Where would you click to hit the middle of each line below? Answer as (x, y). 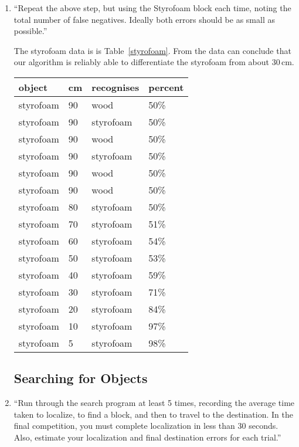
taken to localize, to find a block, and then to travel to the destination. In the (153, 414)
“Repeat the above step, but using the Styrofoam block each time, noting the (152, 8)
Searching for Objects (81, 378)
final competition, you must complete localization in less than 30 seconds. (146, 426)
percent (166, 87)
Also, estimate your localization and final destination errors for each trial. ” (147, 437)
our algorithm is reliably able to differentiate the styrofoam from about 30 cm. (154, 62)
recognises (115, 87)
